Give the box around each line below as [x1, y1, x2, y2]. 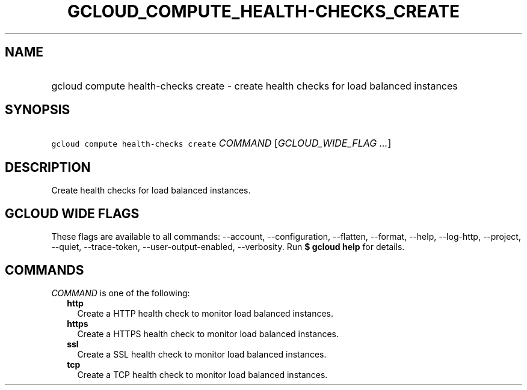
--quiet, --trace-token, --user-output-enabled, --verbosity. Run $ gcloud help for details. [51, 242, 405, 252]
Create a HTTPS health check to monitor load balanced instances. [77, 328, 339, 339]
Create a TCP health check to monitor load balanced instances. [77, 369, 328, 380]
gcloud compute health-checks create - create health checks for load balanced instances [51, 79, 458, 92]
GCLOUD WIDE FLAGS [5, 206, 140, 221]
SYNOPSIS [5, 102, 70, 118]
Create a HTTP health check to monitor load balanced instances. [77, 308, 334, 318]
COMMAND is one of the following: [51, 287, 190, 298]
